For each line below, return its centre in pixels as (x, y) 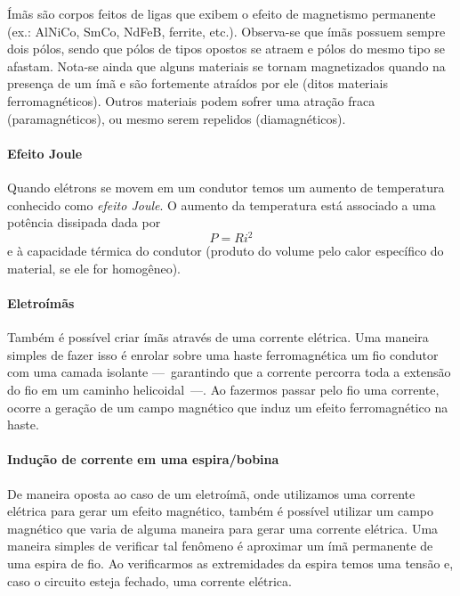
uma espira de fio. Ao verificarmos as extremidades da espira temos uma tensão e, (230, 563)
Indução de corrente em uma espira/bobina (143, 459)
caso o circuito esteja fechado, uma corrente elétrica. (149, 580)
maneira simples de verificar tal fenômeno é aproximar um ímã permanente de (220, 546)
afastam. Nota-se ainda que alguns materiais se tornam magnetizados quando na (226, 65)
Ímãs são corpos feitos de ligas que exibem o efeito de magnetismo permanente (222, 13)
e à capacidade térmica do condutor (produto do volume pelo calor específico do (226, 251)
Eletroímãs (41, 303)
